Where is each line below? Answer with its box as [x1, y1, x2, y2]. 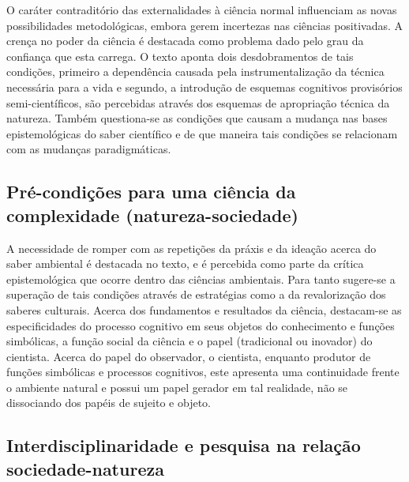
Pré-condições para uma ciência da [6, 179, 296, 204]
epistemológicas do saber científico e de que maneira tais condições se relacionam [6, 125, 398, 141]
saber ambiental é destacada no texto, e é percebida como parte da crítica [6, 255, 364, 272]
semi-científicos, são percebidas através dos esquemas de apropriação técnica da [6, 94, 390, 111]
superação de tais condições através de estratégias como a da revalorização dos [6, 286, 386, 303]
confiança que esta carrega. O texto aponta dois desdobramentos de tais [6, 47, 354, 64]
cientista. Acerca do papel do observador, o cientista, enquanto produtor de [6, 348, 371, 364]
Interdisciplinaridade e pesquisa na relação [6, 433, 361, 458]
